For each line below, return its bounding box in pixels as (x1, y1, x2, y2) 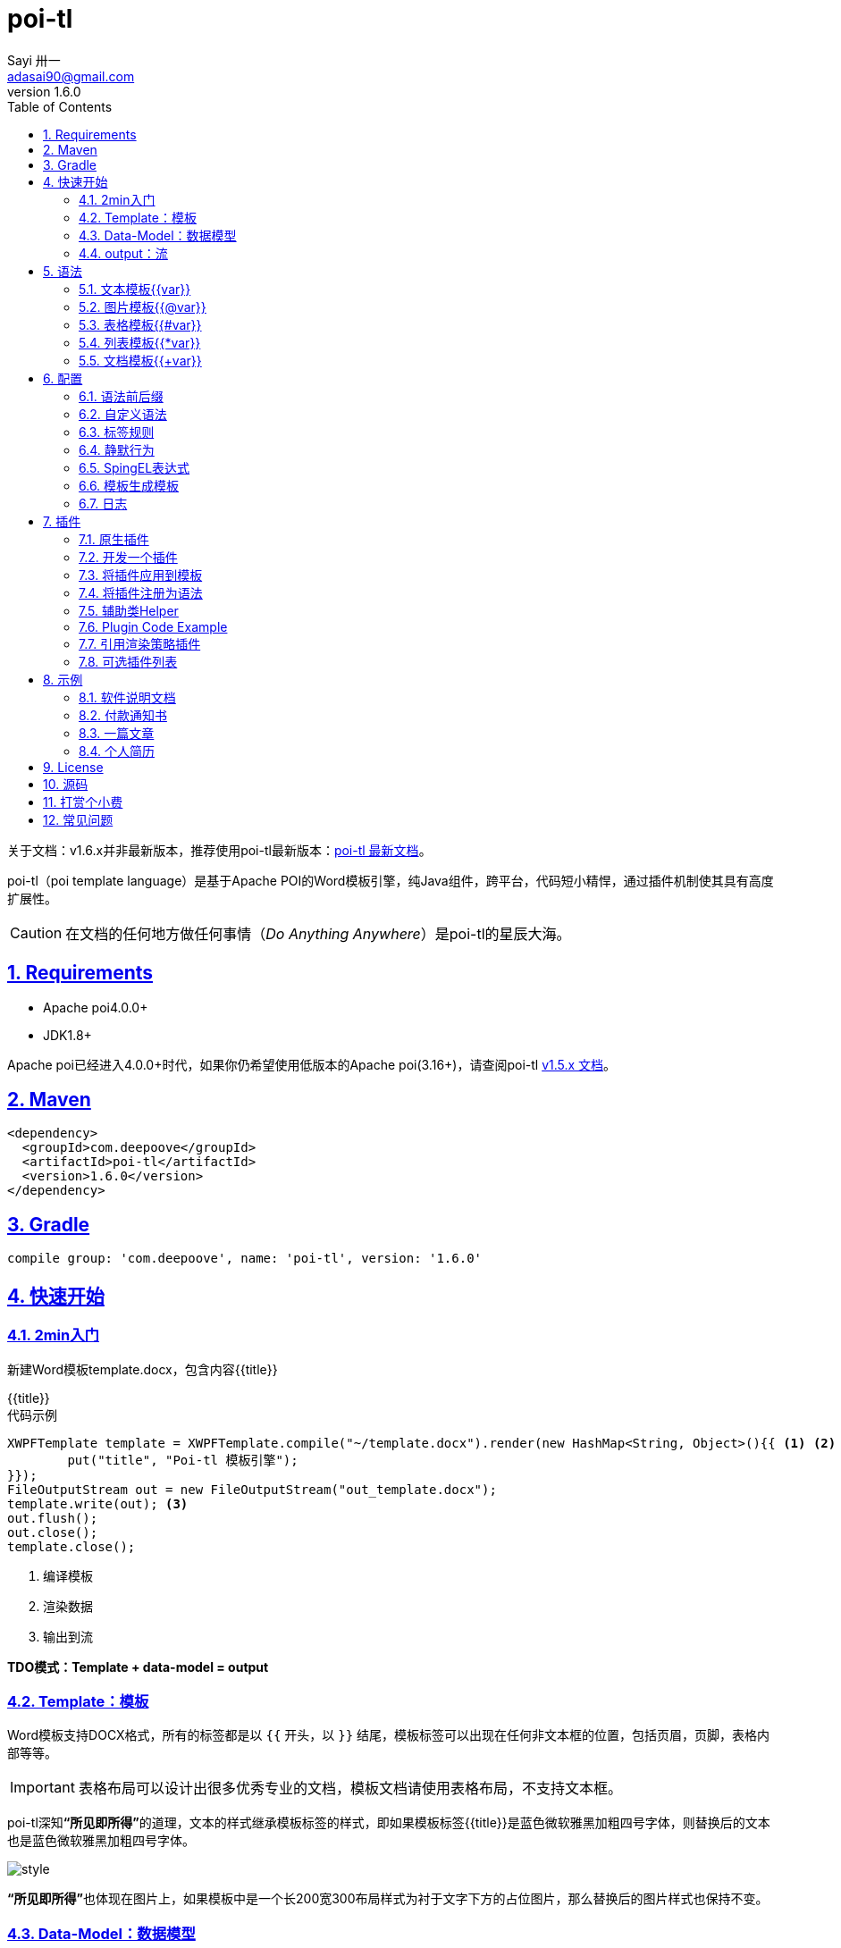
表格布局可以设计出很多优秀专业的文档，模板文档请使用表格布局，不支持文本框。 (78, 1779, 622, 1798)
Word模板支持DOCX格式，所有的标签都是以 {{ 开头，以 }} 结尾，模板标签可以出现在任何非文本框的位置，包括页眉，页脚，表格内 (7, 1727, 770, 1743)
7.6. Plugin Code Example (79, 618, 228, 634)
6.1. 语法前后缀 (79, 388, 164, 404)
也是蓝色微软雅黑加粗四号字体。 (7, 1833, 195, 1849)
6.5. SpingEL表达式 (79, 459, 190, 475)
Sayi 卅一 (7, 52, 61, 68)
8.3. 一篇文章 (79, 725, 155, 741)
